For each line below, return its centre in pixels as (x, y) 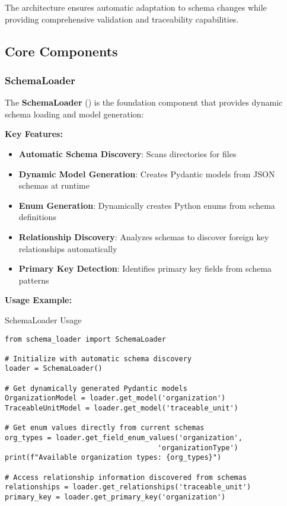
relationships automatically (68, 248)
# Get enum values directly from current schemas (105, 428)
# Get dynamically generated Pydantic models (96, 388)
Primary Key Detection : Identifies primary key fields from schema (145, 268)
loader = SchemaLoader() (54, 369)
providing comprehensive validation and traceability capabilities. (122, 19)
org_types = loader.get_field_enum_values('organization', (124, 438)
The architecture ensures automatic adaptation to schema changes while (136, 7)
